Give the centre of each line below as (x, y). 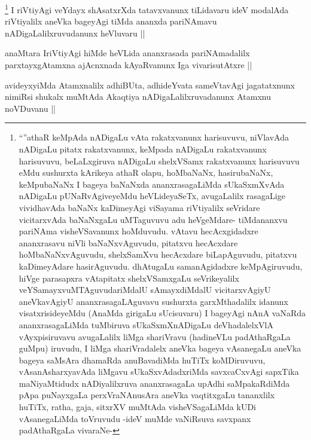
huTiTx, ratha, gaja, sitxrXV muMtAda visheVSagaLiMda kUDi (137, 407)
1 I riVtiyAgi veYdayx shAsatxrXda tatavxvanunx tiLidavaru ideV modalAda (147, 9)
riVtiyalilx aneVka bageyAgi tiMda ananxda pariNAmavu (111, 21)
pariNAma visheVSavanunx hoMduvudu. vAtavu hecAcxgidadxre (138, 231)
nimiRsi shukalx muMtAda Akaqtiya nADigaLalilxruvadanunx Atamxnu (138, 97)
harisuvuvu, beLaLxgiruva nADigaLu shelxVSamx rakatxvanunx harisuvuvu (159, 161)
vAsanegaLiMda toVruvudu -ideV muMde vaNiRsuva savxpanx (135, 418)
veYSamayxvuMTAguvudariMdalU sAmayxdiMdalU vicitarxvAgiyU (145, 290)
